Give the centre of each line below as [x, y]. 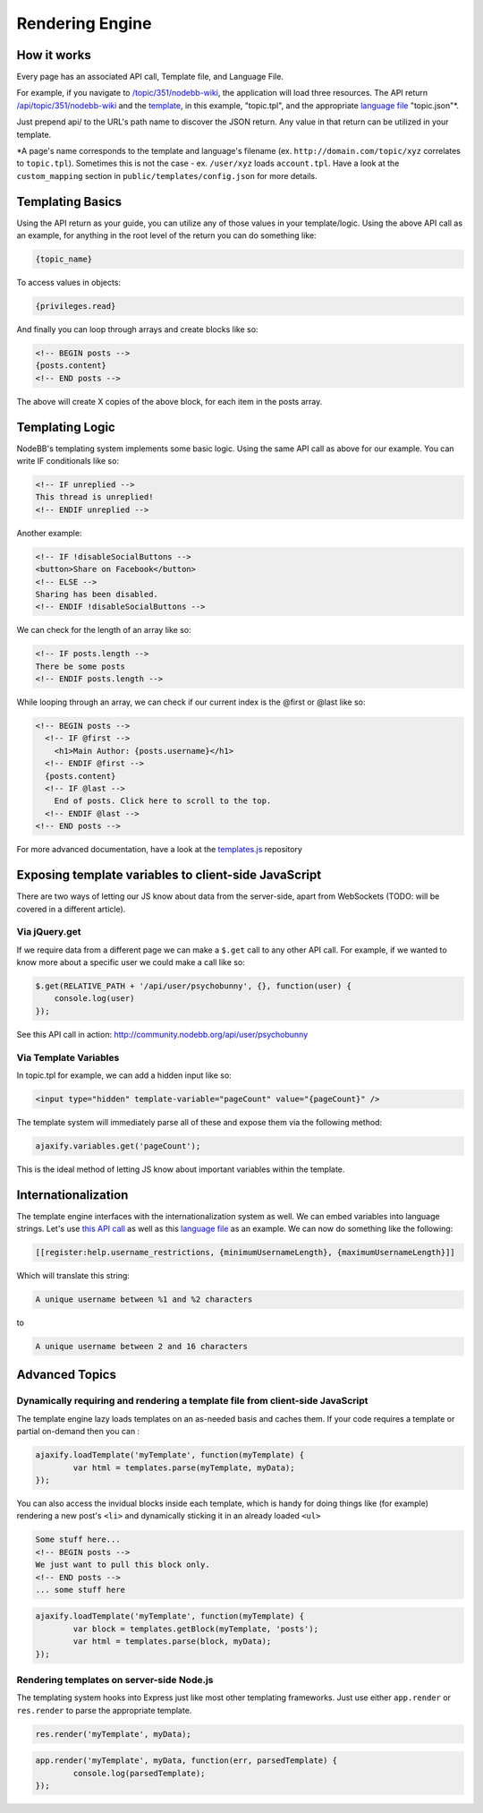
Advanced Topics [66, 1375]
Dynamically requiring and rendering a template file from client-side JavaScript [192, 1401]
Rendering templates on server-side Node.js [115, 1680]
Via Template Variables [68, 1057]
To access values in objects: [68, 283]
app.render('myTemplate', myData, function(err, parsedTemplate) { [186, 1761]
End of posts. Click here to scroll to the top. [163, 801]
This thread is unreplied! [94, 497]
